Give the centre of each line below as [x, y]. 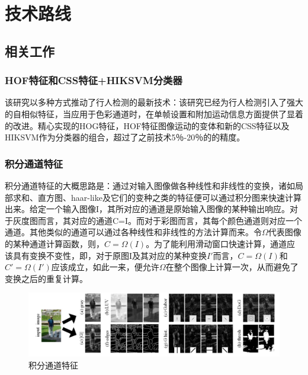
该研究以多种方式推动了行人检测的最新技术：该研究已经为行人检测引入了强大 [154, 102]
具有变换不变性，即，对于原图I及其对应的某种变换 [110, 255]
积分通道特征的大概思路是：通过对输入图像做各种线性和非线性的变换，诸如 [150, 185]
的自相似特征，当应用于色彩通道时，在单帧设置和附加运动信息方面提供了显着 [154, 113]
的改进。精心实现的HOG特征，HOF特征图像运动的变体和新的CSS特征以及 [147, 125]
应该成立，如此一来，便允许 [105, 267]
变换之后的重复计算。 [46, 278]
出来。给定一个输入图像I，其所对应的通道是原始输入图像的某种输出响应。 [147, 209]
